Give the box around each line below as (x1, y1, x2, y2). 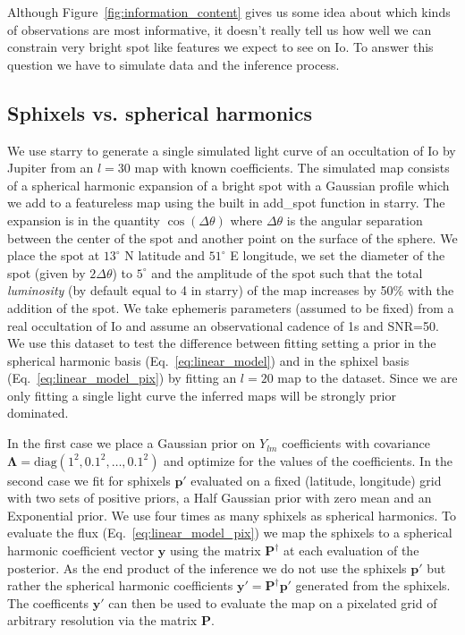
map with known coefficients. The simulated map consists (134, 158, 450, 177)
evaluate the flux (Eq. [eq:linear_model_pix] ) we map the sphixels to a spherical (7, 523, 452, 542)
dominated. (7, 403, 69, 422)
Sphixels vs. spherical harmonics (7, 98, 313, 126)
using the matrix (169, 541, 261, 560)
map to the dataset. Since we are (277, 368, 458, 387)
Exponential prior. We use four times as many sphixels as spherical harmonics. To (7, 505, 456, 524)
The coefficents (7, 593, 89, 612)
